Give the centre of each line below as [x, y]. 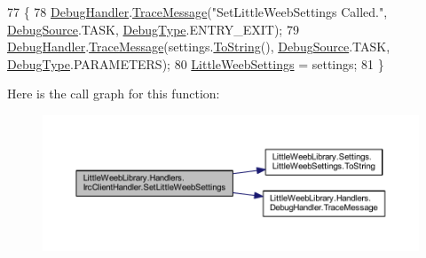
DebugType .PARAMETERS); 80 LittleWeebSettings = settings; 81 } [196, 63]
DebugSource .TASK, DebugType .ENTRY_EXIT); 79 [153, 29]
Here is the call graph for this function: [114, 94]
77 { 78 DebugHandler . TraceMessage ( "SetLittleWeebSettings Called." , [197, 12]
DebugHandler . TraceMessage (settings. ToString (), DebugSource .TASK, [199, 47]
